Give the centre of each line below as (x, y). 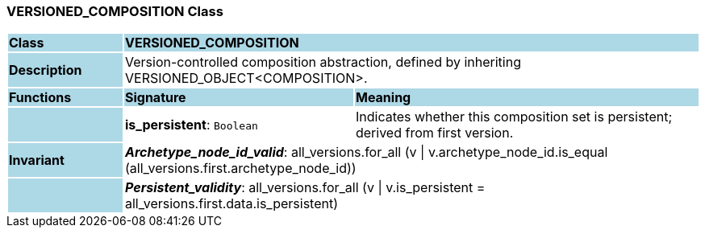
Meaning (383, 98)
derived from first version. (434, 133)
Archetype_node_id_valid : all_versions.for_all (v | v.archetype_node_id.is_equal (366, 152)
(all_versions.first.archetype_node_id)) (240, 168)
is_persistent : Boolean (191, 125)
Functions (40, 98)
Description (46, 70)
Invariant (37, 160)
